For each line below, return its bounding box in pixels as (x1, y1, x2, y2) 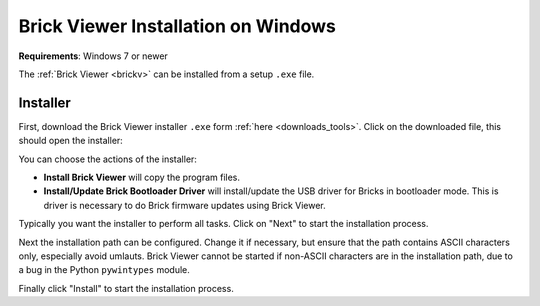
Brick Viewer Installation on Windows (18, 15, 337, 37)
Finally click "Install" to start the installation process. (18, 282, 234, 294)
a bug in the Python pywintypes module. (18, 264, 190, 276)
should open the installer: (18, 135, 124, 147)
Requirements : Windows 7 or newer (18, 50, 169, 62)
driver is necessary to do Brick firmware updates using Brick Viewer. (43, 199, 327, 211)
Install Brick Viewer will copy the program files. (43, 171, 240, 184)
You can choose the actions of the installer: (18, 153, 197, 165)
